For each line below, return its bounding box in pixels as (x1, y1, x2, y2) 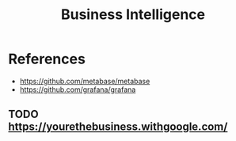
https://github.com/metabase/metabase (19, 76, 150, 86)
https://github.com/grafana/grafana (19, 85, 136, 94)
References (8, 50, 86, 68)
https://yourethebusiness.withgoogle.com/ (8, 120, 228, 134)
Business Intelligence (60, 6, 206, 24)
